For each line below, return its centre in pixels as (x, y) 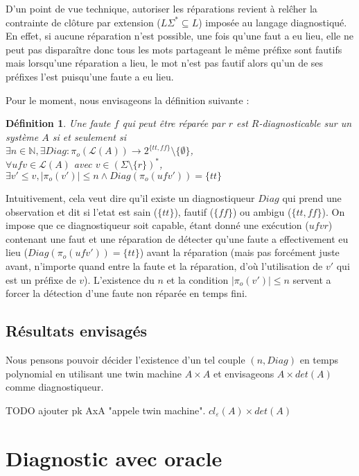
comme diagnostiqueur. (55, 387)
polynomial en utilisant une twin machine (94, 373)
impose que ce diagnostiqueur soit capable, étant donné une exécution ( (157, 225)
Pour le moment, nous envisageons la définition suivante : (128, 100)
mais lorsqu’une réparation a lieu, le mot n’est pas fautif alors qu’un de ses (165, 63)
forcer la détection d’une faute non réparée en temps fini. (126, 293)
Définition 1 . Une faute (58, 123)
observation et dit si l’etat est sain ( (82, 211)
